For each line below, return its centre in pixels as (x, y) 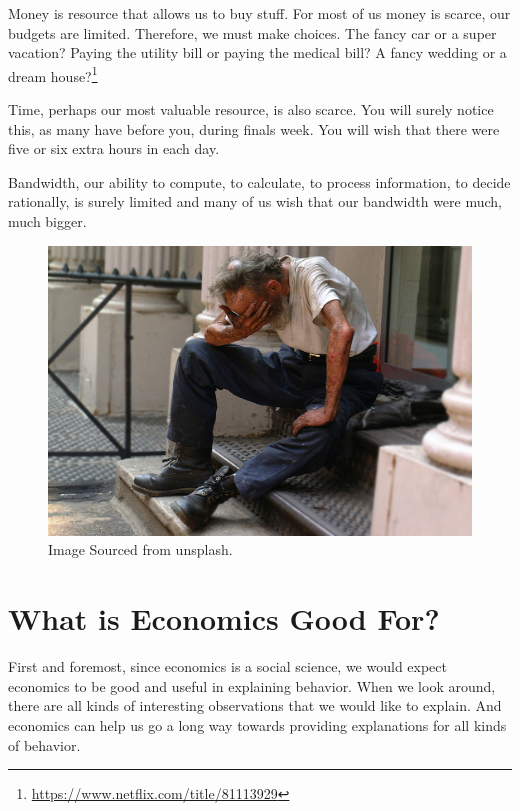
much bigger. (47, 221)
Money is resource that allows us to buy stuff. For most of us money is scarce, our (259, 13)
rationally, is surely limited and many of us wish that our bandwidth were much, (255, 201)
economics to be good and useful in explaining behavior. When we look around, (252, 685)
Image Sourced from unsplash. (140, 549)
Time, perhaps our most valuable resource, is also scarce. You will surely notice (251, 109)
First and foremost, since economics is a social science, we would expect (227, 666)
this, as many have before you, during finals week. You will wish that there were (254, 128)
